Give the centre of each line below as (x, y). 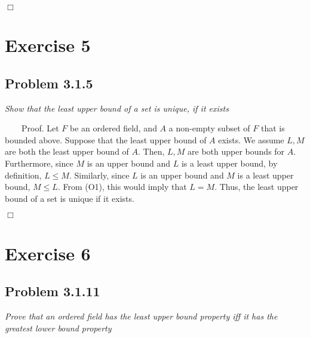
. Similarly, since (99, 175)
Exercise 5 (48, 45)
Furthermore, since (39, 163)
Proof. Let (40, 128)
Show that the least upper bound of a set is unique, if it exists (117, 108)
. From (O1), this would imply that (122, 187)
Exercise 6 (48, 253)
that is (273, 128)
